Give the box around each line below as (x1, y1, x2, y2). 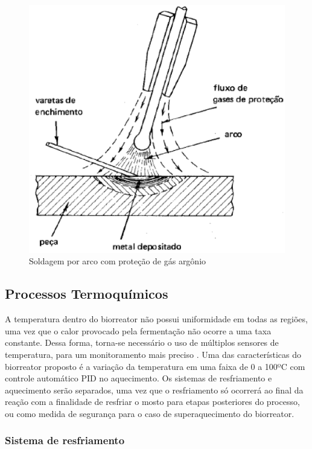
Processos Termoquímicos (5, 284, 168, 303)
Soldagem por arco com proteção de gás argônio (29, 255, 206, 267)
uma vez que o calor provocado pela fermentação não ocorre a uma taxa (5, 324, 272, 337)
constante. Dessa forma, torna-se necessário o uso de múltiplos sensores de (5, 336, 279, 349)
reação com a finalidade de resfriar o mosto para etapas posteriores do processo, (5, 395, 300, 408)
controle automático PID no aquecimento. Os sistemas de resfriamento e (5, 372, 272, 384)
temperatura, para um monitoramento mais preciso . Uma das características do (5, 348, 302, 360)
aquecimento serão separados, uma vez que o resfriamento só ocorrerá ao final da (5, 383, 304, 396)
